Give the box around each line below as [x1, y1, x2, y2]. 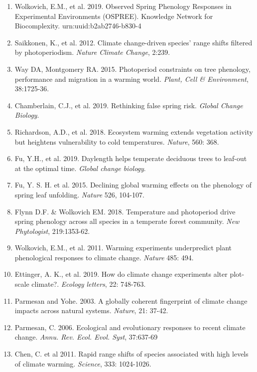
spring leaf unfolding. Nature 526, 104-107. [14, 189, 144, 199]
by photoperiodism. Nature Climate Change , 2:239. [14, 47, 170, 57]
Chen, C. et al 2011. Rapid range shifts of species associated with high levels [14, 349, 249, 359]
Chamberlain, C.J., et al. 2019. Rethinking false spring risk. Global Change [14, 100, 243, 110]
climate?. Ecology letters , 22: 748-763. [31, 279, 146, 289]
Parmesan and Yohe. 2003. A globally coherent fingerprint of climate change [14, 295, 248, 306]
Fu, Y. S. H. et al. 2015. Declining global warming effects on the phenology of [14, 180, 252, 190]
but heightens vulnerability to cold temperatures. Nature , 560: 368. [14, 136, 219, 147]
